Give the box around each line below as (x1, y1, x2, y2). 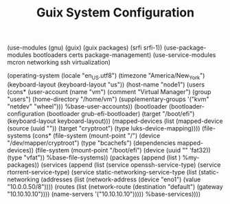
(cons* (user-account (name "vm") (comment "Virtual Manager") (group (7, 87, 211, 95)
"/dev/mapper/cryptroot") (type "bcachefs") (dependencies (7, 139, 176, 147)
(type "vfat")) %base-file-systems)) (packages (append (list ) (7, 153, 181, 161)
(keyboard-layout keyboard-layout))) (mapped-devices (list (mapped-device (7, 117, 223, 125)
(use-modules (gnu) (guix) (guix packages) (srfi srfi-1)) (7, 43, 163, 52)
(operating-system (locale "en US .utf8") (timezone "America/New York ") (7, 71, 205, 81)
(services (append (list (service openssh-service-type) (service (41, 160, 221, 169)
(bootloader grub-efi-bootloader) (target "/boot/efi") (46, 109, 195, 117)
